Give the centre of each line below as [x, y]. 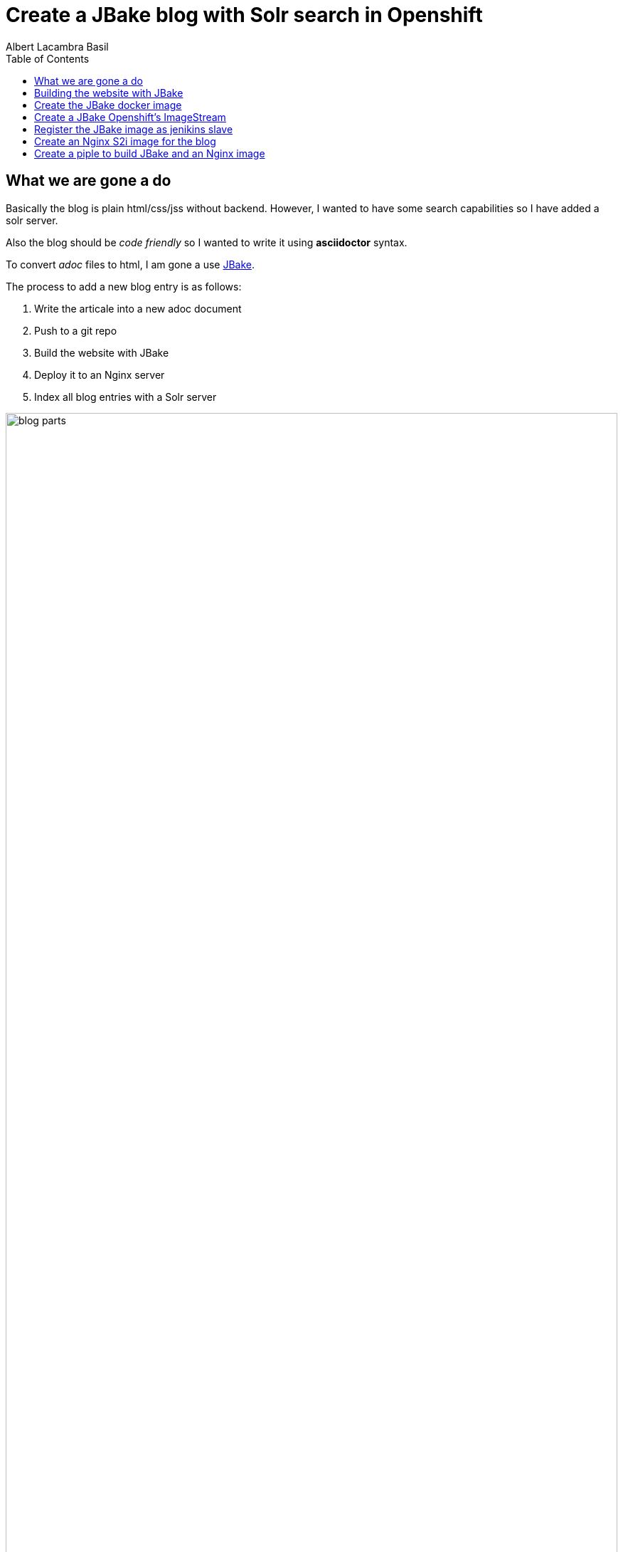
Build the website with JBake [102, 352]
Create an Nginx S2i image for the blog [125, 141]
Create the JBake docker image [108, 105]
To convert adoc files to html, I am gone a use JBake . [130, 264]
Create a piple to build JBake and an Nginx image [150, 153]
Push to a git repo [76, 330]
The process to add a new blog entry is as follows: [124, 286]
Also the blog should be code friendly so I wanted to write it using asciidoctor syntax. [207, 242]
